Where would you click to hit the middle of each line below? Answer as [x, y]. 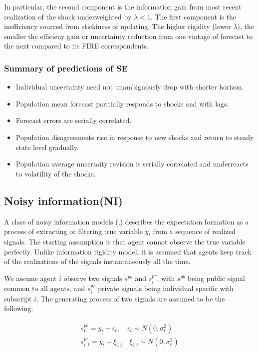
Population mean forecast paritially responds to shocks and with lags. [122, 103]
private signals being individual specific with [166, 288]
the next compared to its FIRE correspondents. [76, 46]
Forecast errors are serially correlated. [74, 120]
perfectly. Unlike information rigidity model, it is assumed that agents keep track [128, 251]
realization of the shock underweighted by [68, 16]
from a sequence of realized [194, 231]
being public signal [216, 278]
